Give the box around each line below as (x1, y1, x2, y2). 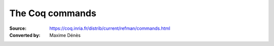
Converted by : (9, 32, 41, 38)
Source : (9, 25, 27, 31)
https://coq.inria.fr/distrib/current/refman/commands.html (49, 25, 170, 31)
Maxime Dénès (49, 32, 81, 38)
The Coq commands (9, 8, 96, 19)
